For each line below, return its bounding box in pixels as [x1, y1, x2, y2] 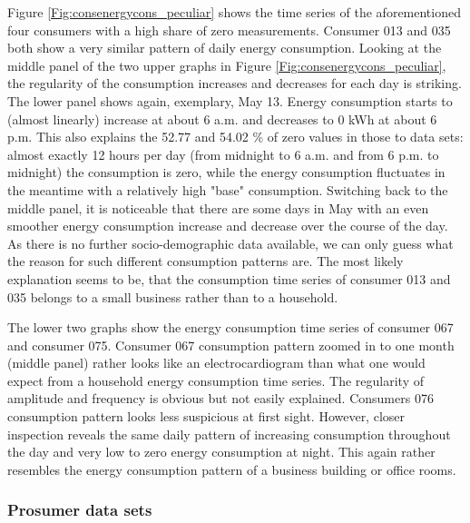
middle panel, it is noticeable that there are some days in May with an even [7, 198, 429, 217]
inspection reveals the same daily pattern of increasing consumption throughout [7, 424, 451, 443]
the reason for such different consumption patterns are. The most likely [7, 252, 404, 271]
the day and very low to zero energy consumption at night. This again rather [7, 442, 436, 461]
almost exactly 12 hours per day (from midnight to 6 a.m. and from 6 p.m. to [7, 144, 439, 163]
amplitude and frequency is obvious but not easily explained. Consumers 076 [7, 389, 434, 408]
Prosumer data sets [7, 498, 152, 521]
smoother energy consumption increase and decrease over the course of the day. [7, 216, 448, 235]
